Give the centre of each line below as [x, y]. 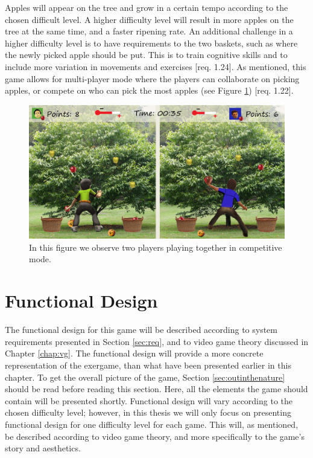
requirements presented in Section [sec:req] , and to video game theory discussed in [157, 341]
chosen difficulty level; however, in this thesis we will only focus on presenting [148, 412]
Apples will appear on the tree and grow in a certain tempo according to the [147, 7]
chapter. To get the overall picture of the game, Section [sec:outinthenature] [145, 377]
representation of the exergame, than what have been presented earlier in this [148, 365]
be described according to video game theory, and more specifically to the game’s [155, 436]
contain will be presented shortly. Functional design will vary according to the [149, 400]
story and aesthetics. [43, 448]
